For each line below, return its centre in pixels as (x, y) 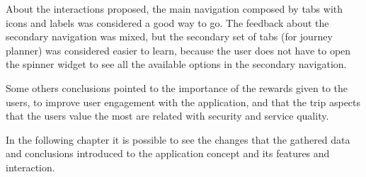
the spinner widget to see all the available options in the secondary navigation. (176, 64)
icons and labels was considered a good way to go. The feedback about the (167, 22)
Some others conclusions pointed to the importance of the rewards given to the (177, 87)
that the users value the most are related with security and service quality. (167, 116)
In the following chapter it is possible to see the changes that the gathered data (178, 139)
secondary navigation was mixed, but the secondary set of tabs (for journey (169, 36)
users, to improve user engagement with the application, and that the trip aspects (183, 102)
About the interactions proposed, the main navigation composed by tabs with (175, 8)
